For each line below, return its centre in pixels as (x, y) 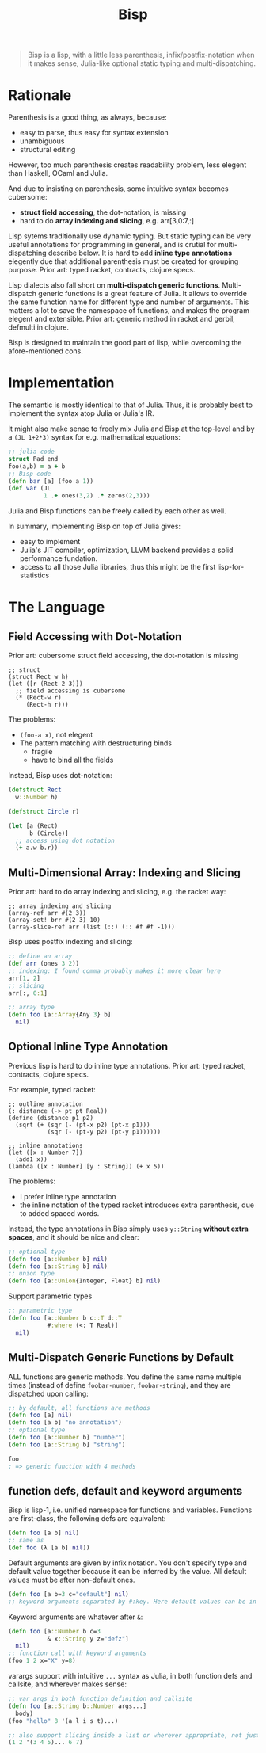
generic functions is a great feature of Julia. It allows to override (143, 294)
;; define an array (40, 956)
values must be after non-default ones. (72, 1580)
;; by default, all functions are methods (79, 1408)
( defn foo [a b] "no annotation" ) (65, 1423)
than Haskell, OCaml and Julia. (58, 173)
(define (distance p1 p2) (51, 1118)
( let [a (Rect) (33, 825)
